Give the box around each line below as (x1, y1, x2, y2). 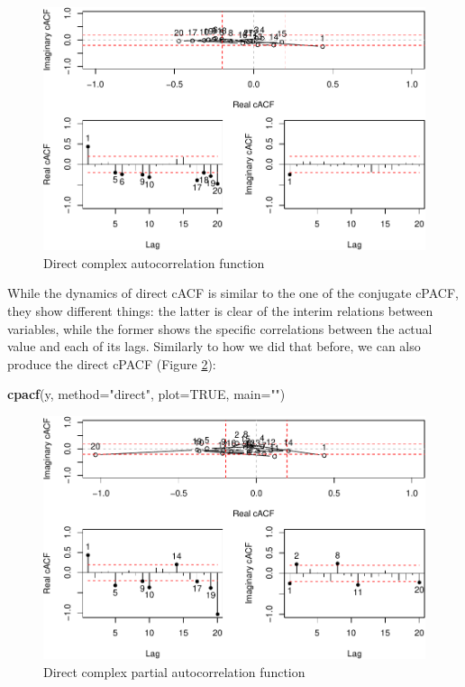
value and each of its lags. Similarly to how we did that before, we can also (7, 337, 421, 356)
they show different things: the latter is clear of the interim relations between (7, 301, 433, 320)
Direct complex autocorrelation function (43, 253, 265, 272)
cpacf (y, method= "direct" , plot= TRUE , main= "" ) (7, 385, 286, 404)
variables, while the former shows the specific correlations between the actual (7, 319, 433, 338)
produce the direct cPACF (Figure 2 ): (7, 354, 216, 373)
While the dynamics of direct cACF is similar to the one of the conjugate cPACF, (7, 283, 459, 302)
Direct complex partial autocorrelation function (43, 662, 305, 681)
